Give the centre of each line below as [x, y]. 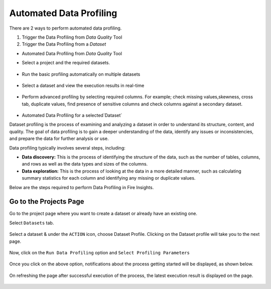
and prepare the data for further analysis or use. [59, 138]
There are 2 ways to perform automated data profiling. [65, 28]
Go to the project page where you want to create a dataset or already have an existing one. [103, 214]
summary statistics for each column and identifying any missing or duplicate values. [109, 178]
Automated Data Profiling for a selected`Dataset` [72, 115]
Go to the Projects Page [47, 201]
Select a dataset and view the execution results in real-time [83, 85]
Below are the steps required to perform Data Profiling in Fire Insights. [82, 187]
